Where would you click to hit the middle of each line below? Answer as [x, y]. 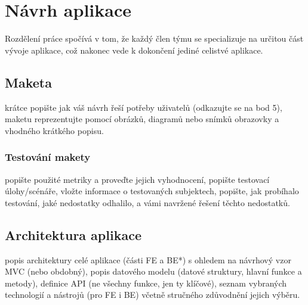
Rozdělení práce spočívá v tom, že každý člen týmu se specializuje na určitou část [154, 38]
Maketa [28, 82]
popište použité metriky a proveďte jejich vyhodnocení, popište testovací [137, 179]
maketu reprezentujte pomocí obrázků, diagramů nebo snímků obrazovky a [142, 119]
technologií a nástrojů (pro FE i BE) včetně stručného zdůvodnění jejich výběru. [153, 295]
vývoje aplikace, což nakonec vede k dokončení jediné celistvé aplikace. [134, 50]
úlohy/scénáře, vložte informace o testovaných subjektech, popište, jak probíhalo [152, 191]
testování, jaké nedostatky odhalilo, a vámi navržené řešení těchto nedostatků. [147, 202]
